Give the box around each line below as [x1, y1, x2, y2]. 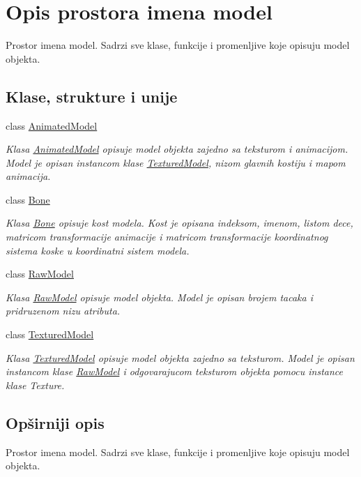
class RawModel [6, 266, 74, 281]
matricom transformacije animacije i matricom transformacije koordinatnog [6, 229, 328, 244]
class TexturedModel [6, 327, 94, 342]
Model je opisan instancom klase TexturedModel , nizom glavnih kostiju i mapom [6, 155, 346, 169]
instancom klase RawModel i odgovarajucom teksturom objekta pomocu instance [6, 364, 344, 379]
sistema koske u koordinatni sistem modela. [6, 243, 190, 257]
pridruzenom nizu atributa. [6, 303, 121, 318]
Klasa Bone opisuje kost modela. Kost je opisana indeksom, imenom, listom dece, [6, 215, 353, 230]
